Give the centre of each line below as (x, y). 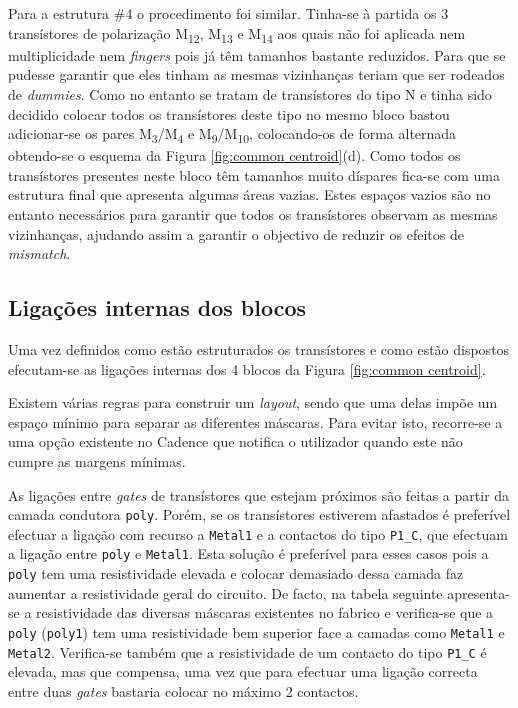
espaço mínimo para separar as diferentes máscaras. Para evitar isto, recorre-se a (255, 421)
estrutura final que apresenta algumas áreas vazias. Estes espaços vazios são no (249, 194)
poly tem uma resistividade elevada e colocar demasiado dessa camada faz (236, 573)
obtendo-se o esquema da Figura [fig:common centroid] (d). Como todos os (234, 155)
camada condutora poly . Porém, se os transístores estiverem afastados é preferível (259, 514)
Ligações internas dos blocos (157, 307)
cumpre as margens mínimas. (97, 460)
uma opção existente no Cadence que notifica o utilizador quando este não (235, 441)
